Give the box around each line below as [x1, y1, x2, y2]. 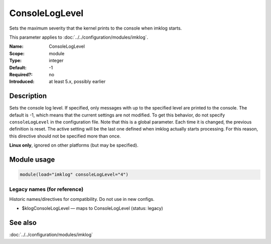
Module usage [9, 155, 55, 164]
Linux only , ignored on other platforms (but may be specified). [9, 142, 139, 148]
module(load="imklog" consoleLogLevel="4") [20, 172, 129, 178]
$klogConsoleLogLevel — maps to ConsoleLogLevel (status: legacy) [22, 205, 163, 211]
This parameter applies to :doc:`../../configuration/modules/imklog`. [9, 34, 148, 40]
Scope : [9, 50, 25, 56]
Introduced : [9, 78, 35, 85]
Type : [9, 58, 22, 64]
